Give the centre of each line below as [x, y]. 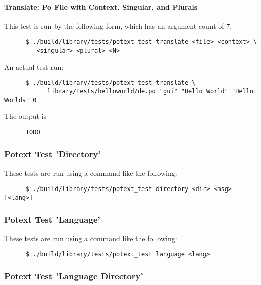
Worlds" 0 [20, 100]
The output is [25, 116]
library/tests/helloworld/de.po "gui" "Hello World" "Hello [150, 91]
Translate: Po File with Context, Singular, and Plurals [101, 6]
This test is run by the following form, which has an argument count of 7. [118, 26]
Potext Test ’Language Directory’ [74, 276]
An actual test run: [34, 66]
